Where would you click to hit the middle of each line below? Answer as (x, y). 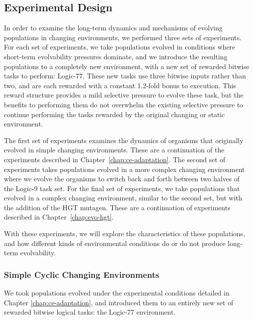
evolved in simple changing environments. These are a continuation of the (114, 150)
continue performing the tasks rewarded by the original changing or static (115, 114)
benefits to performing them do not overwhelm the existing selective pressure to (124, 104)
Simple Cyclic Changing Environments (82, 274)
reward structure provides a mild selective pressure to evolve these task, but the (124, 95)
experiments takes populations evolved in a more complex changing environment (125, 169)
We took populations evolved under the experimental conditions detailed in (117, 293)
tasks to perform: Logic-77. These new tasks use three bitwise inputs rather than (125, 76)
